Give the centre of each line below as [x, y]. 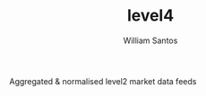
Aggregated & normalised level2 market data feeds [103, 81]
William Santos [150, 40]
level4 [150, 16]
